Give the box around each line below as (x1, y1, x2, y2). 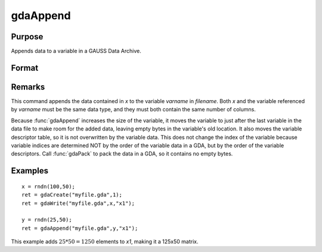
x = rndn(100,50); (21, 183, 76, 190)
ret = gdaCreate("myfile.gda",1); (21, 191, 122, 198)
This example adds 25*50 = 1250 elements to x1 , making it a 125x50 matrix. (11, 238, 199, 245)
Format (11, 63, 39, 73)
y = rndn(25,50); (21, 216, 72, 223)
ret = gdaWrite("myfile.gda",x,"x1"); (21, 200, 135, 207)
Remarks (11, 82, 45, 92)
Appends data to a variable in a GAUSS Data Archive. (11, 48, 141, 55)
